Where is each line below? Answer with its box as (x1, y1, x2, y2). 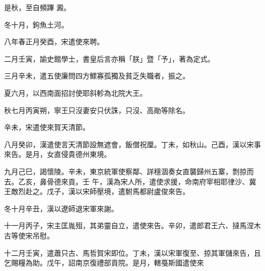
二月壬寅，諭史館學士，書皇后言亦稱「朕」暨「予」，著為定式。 (4, 53, 215, 64)
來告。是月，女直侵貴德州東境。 (4, 149, 111, 159)
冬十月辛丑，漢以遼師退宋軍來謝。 (4, 203, 118, 213)
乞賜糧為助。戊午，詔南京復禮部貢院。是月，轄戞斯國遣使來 (4, 257, 204, 268)
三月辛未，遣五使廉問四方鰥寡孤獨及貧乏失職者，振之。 (4, 70, 190, 81)
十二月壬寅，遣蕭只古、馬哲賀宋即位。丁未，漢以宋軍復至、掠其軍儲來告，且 (4, 247, 261, 258)
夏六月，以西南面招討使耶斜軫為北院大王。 (4, 87, 147, 98)
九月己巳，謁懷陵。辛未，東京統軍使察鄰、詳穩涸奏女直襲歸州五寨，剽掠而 (4, 166, 254, 176)
